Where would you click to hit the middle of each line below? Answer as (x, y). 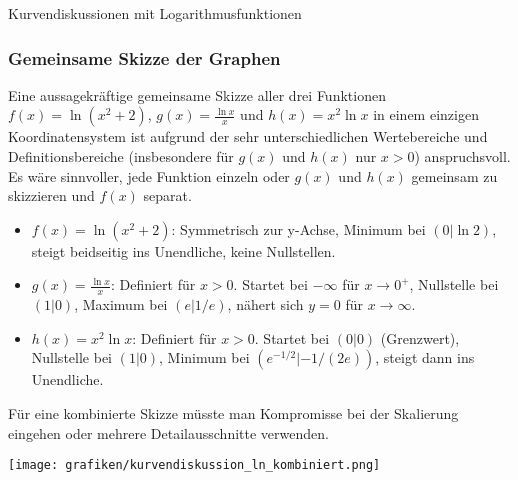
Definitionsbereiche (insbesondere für (121, 156)
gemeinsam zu (454, 175)
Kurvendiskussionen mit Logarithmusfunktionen (155, 13)
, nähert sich (265, 304)
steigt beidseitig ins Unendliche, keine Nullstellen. (183, 250)
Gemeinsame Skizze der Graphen (144, 57)
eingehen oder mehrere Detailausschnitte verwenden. (168, 432)
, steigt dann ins (425, 357)
